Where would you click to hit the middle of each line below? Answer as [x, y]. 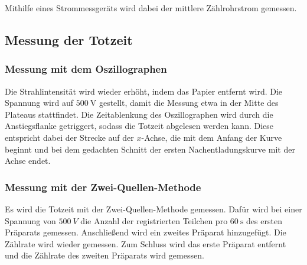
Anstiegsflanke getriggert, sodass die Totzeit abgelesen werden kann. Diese [139, 126]
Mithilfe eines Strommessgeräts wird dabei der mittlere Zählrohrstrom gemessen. [151, 8]
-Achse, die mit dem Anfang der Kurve [212, 137]
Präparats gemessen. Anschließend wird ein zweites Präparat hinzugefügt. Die [146, 232]
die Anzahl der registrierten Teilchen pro [154, 220]
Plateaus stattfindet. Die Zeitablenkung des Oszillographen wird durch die [139, 114]
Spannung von [30, 220]
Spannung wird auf [39, 103]
